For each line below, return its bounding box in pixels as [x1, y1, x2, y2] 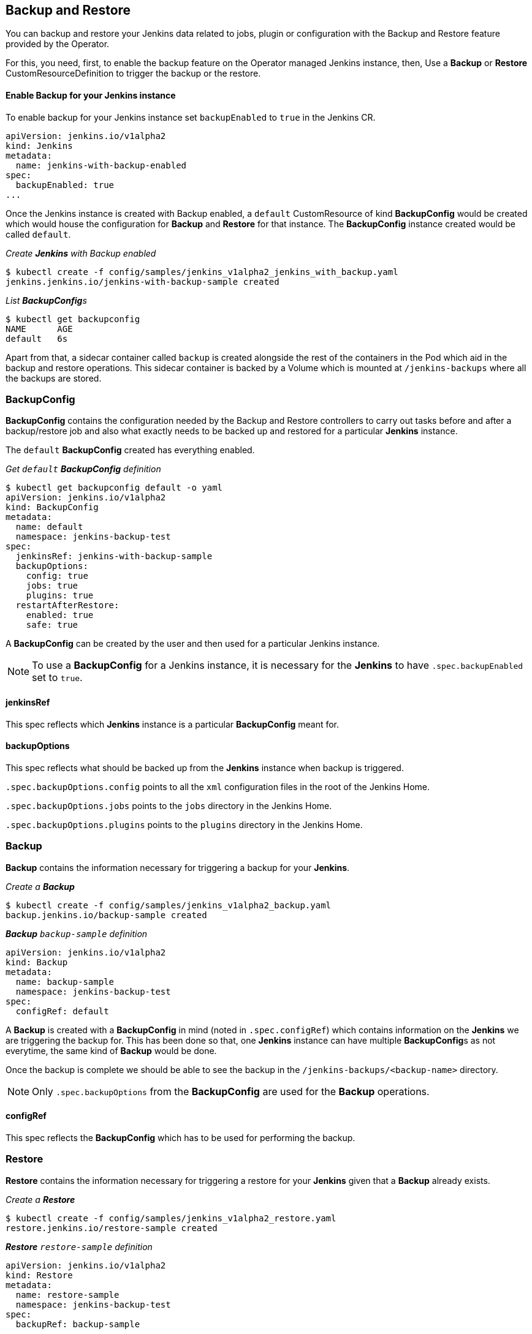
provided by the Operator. [6, 39, 110, 50]
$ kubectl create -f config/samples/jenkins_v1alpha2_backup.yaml [6, 900, 332, 910]
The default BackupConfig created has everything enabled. [6, 445, 255, 456]
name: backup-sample [15, 976, 115, 987]
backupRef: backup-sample [15, 1319, 140, 1329]
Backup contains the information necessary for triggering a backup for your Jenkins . [6, 862, 350, 873]
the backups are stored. [6, 372, 102, 383]
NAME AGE [6, 323, 73, 334]
